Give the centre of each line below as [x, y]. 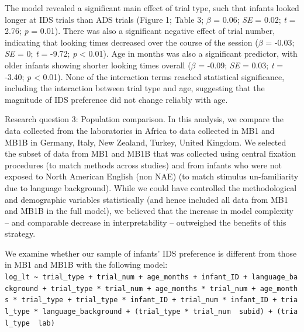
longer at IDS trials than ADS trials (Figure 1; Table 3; [104, 19]
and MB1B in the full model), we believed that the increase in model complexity [149, 211]
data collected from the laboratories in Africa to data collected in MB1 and [140, 130]
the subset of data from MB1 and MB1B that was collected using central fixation [150, 153]
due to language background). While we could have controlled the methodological [151, 187]
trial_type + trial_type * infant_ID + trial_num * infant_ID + [149, 300]
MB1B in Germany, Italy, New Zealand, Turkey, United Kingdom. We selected [146, 142]
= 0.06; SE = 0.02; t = [255, 19]
